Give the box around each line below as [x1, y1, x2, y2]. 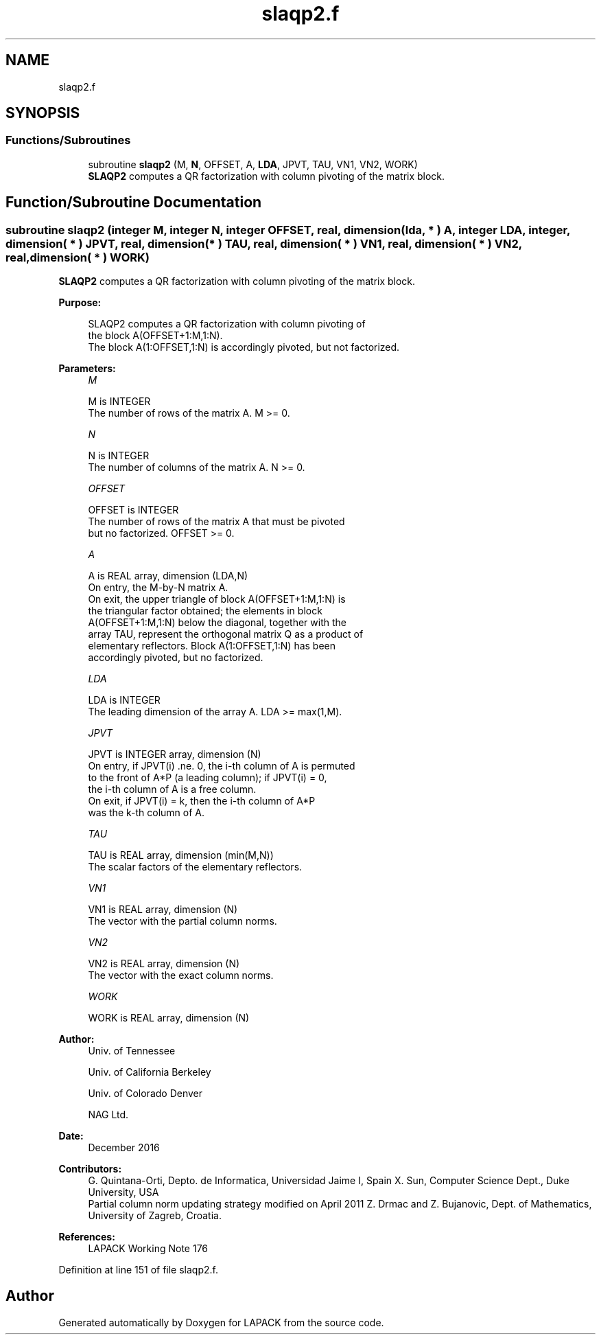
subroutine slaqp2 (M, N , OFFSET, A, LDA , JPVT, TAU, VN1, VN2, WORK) [88, 158, 418, 170]
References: [58, 1231, 115, 1243]
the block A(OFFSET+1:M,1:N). [88, 330, 223, 342]
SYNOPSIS [5, 104, 80, 122]
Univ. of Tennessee [88, 1045, 176, 1057]
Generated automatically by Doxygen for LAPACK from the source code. [58, 1316, 384, 1328]
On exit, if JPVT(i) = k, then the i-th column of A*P [88, 795, 316, 807]
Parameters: [58, 362, 116, 375]
